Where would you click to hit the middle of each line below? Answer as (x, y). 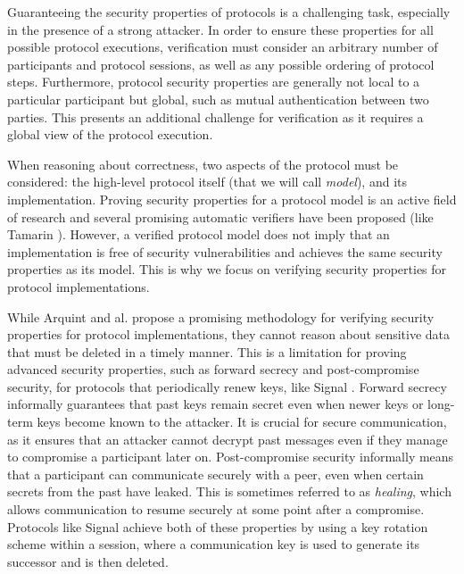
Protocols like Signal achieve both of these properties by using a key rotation (218, 526)
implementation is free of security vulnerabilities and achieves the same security (225, 251)
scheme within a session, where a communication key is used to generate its (214, 544)
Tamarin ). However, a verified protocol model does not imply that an (199, 234)
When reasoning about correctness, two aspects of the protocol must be (203, 164)
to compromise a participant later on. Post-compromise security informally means (231, 457)
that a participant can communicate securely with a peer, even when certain (215, 474)
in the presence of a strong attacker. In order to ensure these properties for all (220, 29)
